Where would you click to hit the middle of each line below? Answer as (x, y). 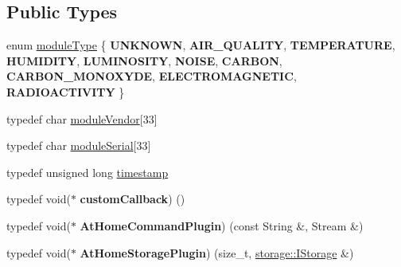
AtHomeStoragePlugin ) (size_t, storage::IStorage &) (217, 252)
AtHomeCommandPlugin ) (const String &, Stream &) (222, 225)
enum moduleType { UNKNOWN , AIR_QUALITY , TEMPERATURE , (201, 45)
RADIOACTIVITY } (66, 91)
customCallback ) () (132, 199)
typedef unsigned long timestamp (88, 172)
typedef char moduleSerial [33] (79, 145)
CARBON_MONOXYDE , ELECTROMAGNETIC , (152, 76)
